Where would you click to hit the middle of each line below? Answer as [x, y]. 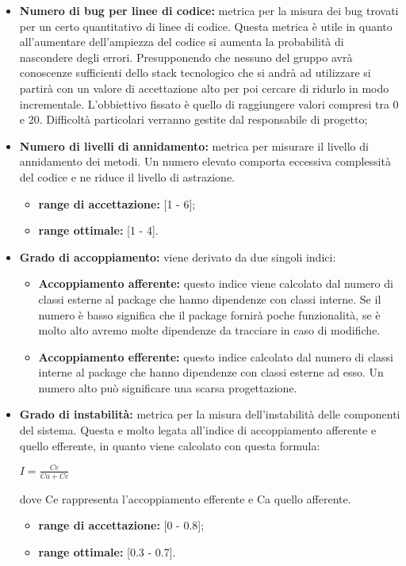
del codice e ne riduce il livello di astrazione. [127, 176]
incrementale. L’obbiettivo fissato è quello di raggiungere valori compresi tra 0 [209, 103]
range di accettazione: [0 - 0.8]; [121, 525]
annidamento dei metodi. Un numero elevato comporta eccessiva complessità [205, 161]
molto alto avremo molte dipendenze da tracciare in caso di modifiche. [209, 330]
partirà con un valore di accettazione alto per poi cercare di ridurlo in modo [204, 88]
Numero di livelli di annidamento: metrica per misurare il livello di [194, 145]
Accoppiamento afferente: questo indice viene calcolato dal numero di [216, 283]
